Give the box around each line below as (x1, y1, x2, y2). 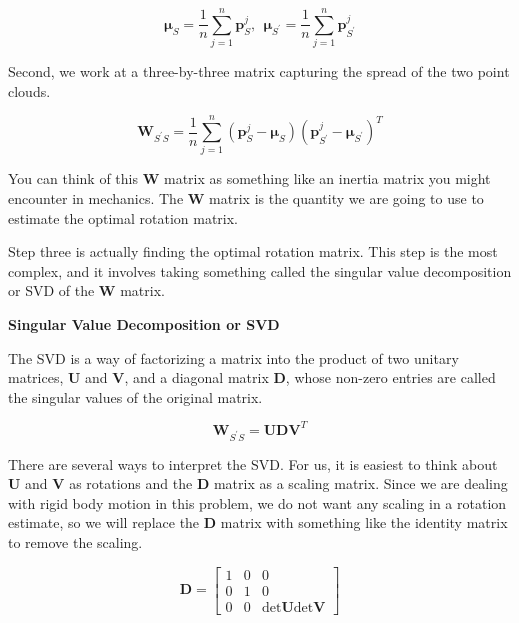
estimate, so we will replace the (8, 512, 200, 533)
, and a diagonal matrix (124, 367, 269, 388)
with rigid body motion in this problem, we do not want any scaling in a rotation (8, 492, 507, 513)
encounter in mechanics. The (8, 188, 184, 209)
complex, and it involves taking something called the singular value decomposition (8, 260, 512, 281)
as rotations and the (69, 473, 193, 494)
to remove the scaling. (8, 532, 143, 552)
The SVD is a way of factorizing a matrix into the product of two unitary (8, 347, 459, 368)
